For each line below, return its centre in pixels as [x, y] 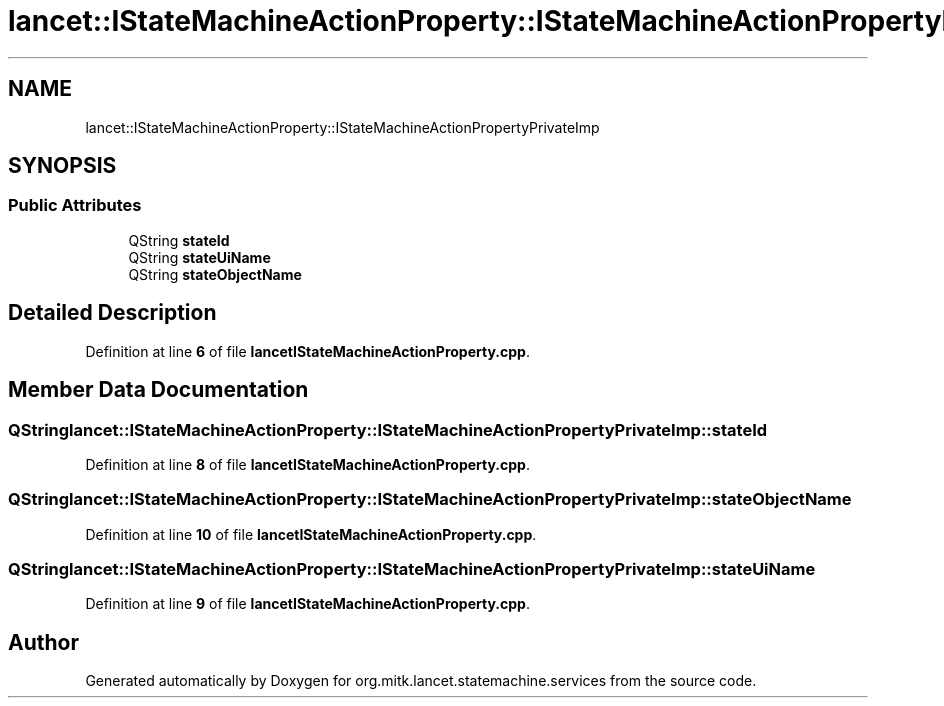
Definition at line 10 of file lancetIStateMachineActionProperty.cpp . [311, 534]
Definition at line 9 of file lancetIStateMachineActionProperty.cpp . [307, 604]
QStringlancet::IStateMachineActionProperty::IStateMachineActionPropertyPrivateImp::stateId [388, 429]
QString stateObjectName [215, 274]
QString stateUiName [199, 257]
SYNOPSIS [62, 166]
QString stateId [179, 240]
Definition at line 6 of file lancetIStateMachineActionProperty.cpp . [307, 351]
